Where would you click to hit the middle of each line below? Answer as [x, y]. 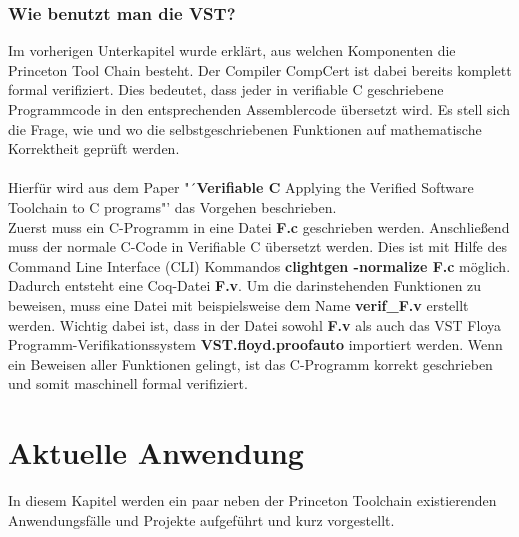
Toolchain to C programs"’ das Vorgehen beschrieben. [172, 206]
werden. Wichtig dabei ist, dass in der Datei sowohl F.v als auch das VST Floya [255, 324]
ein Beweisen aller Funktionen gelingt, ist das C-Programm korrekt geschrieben [250, 363]
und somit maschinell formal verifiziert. [128, 383]
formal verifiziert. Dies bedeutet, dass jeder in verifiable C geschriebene [226, 89]
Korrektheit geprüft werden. [94, 148]
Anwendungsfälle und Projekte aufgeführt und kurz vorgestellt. [201, 519]
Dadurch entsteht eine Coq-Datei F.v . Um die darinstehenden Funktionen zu [245, 285]
